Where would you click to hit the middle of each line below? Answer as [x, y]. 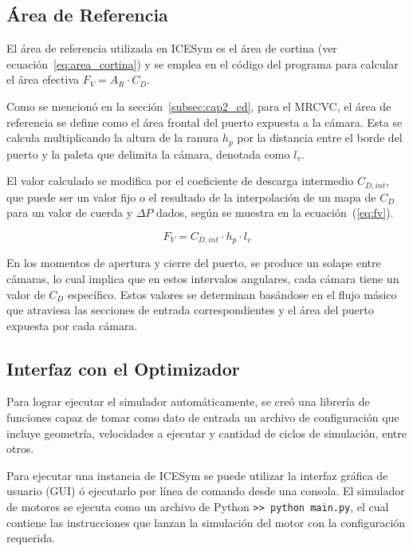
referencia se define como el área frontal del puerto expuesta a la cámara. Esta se [205, 122]
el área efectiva [43, 79]
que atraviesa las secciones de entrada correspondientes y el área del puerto [190, 310]
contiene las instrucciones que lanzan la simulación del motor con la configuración [206, 522]
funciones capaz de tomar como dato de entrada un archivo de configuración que [203, 417]
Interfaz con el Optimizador [123, 368]
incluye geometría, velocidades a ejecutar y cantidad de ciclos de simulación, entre [206, 433]
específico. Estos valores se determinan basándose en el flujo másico [232, 294]
